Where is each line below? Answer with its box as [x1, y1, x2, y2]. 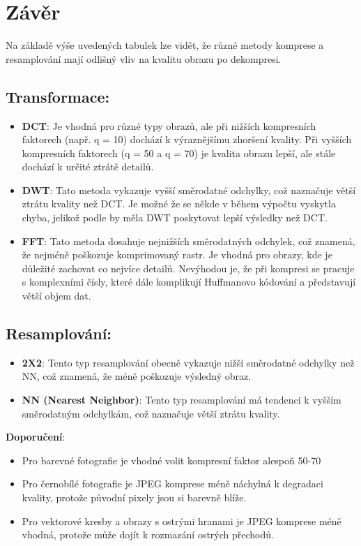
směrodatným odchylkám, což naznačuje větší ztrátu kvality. [22, 406, 280, 420]
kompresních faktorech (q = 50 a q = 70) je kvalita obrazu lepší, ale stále [22, 145, 336, 160]
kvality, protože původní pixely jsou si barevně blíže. [22, 490, 247, 504]
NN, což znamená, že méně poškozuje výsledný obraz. [22, 369, 252, 383]
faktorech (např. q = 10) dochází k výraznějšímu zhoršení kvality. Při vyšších [22, 132, 352, 147]
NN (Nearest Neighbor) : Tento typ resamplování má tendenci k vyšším [22, 392, 341, 407]
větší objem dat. [22, 288, 91, 303]
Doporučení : [6, 429, 66, 444]
